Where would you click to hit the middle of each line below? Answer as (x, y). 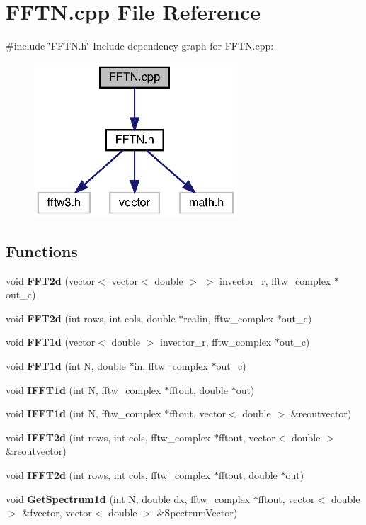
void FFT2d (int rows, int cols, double (91, 318)
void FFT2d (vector (51, 280)
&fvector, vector (57, 513)
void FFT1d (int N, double (66, 366)
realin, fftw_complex (229, 318)
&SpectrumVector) (197, 513)
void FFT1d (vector (51, 342)
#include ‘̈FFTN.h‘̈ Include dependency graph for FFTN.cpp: (140, 46)
